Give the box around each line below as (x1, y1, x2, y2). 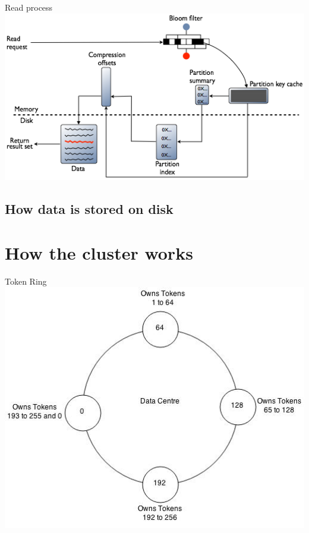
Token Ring (5, 275, 47, 287)
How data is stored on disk (5, 200, 174, 217)
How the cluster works (5, 240, 193, 264)
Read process (5, 1, 53, 13)
